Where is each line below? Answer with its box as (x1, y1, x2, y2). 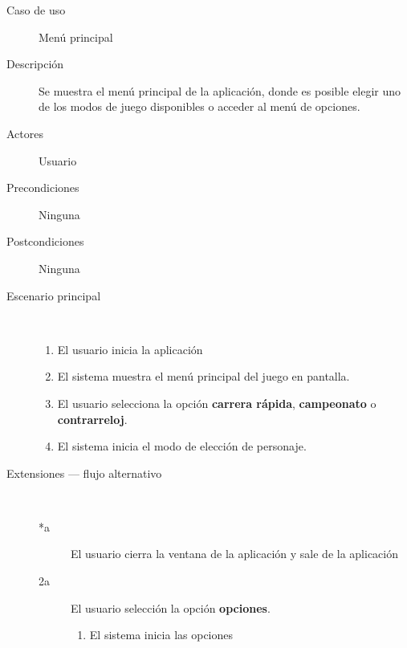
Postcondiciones (6, 233, 84, 250)
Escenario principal (6, 287, 101, 304)
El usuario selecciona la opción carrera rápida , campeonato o (57, 394, 376, 411)
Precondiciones (6, 179, 79, 196)
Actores (6, 124, 43, 141)
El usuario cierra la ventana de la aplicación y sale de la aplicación (71, 545, 399, 562)
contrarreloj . (57, 410, 128, 427)
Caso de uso (6, 2, 66, 18)
